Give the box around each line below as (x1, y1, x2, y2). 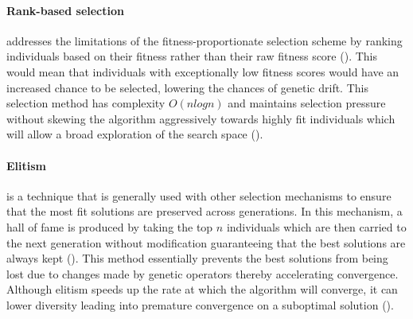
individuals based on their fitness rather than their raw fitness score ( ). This (6, 48, 377, 64)
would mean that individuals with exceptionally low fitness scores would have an (6, 63, 399, 80)
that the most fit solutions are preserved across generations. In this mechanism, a (6, 203, 403, 220)
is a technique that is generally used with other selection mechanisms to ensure (6, 187, 392, 204)
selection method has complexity (6, 95, 166, 111)
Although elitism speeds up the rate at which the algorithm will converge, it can (6, 281, 398, 298)
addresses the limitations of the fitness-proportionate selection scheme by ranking (6, 32, 403, 49)
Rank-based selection (6, 2, 124, 18)
